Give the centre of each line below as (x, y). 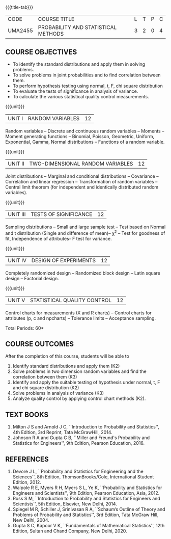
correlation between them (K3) (45, 377)
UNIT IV (17, 260)
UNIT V (17, 300)
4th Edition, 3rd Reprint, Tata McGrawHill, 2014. (63, 433)
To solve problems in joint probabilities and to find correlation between (87, 75)
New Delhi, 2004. (31, 520)
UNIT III (17, 214)
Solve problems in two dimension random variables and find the (79, 371)
